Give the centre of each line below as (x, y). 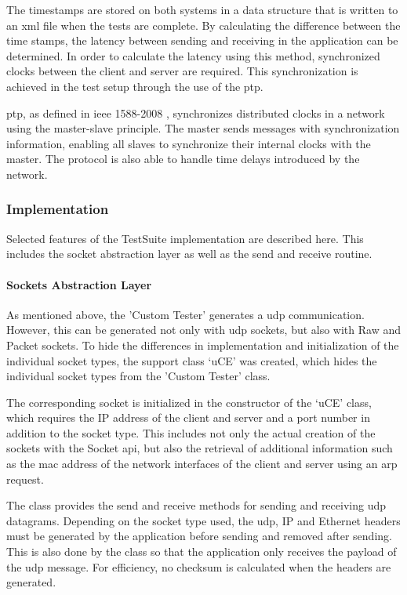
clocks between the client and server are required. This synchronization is (182, 71)
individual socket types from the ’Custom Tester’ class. (138, 376)
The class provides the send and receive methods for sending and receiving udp (196, 505)
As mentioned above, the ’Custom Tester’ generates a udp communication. (185, 314)
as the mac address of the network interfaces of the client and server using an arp (202, 464)
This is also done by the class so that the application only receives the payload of (202, 551)
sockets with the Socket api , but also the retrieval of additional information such (200, 448)
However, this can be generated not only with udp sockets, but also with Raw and (204, 330)
